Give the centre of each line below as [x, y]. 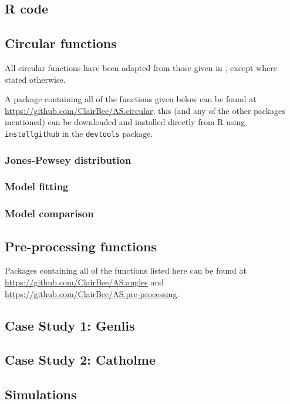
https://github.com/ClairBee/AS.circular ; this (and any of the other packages [145, 110]
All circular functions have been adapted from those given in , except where [141, 67]
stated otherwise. [35, 79]
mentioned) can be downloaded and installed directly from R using [125, 122]
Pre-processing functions [81, 246]
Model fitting [37, 186]
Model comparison [49, 213]
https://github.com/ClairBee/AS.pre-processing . [92, 293]
